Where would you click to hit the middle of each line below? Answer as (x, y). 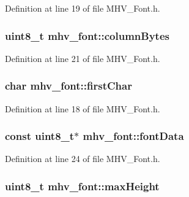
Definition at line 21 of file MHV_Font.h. (83, 58)
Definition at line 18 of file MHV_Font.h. (83, 108)
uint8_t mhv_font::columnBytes (87, 35)
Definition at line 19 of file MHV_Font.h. (83, 8)
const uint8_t (40, 136)
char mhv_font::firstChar (69, 86)
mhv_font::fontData (133, 136)
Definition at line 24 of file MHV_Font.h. (83, 159)
